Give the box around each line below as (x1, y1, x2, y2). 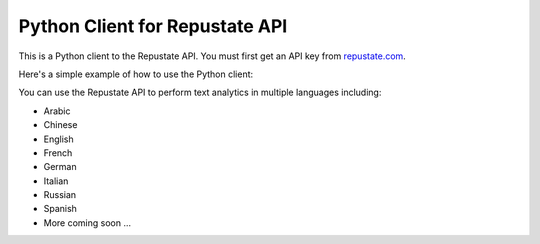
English (43, 133, 74, 145)
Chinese (43, 119, 78, 131)
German (43, 161, 77, 173)
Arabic (43, 105, 71, 117)
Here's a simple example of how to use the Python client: (18, 68, 254, 80)
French (43, 146, 73, 159)
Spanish (43, 203, 77, 215)
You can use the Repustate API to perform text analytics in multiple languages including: (18, 86, 382, 99)
